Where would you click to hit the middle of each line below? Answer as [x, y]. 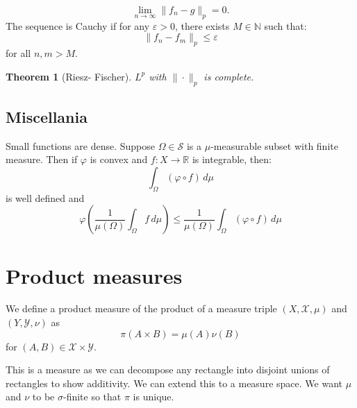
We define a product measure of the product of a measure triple [141, 308]
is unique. [153, 397]
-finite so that [92, 397]
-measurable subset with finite [274, 145]
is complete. [229, 76]
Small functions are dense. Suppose [80, 145]
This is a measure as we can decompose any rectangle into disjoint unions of [168, 369]
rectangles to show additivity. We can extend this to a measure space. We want [174, 383]
